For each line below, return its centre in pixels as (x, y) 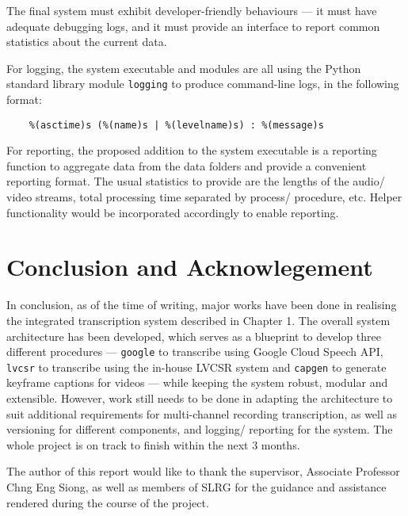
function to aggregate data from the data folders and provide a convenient (187, 165)
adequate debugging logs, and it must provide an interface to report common (193, 26)
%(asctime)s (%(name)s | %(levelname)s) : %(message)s (176, 125)
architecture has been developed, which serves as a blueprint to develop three (194, 336)
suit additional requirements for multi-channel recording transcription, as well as (202, 413)
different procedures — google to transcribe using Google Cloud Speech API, (195, 352)
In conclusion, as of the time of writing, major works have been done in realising (202, 305)
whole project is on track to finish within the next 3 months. (153, 444)
